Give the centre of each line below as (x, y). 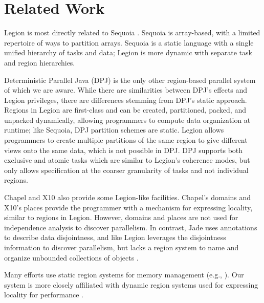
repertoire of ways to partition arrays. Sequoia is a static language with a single (129, 42)
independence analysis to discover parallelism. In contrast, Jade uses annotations (131, 227)
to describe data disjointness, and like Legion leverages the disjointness (115, 237)
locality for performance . (44, 295)
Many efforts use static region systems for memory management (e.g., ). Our (124, 275)
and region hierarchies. (40, 62)
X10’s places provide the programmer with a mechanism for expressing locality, (128, 207)
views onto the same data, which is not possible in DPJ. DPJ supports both (124, 150)
